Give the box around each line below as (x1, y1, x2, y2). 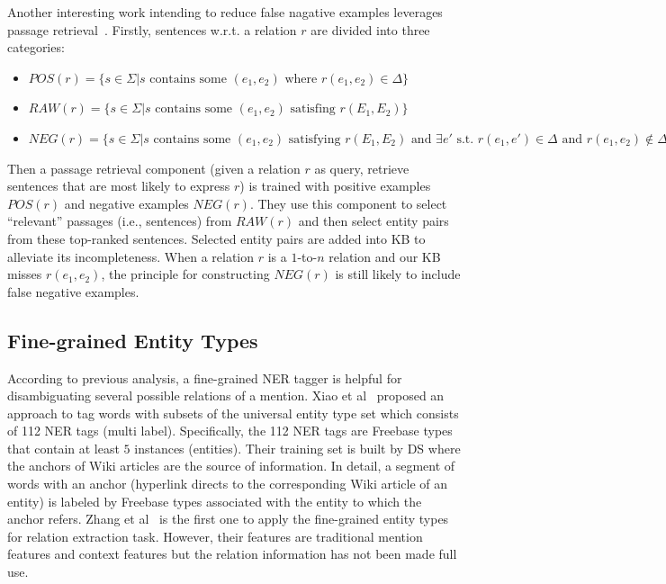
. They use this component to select (249, 193, 447, 212)
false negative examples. (7, 282, 139, 301)
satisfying (288, 132, 341, 146)
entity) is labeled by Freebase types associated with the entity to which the (7, 491, 422, 510)
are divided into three (310, 20, 430, 39)
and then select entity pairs (298, 211, 449, 230)
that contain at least (7, 438, 120, 457)
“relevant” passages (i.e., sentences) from (7, 211, 232, 230)
